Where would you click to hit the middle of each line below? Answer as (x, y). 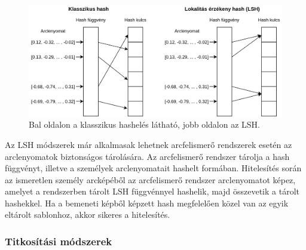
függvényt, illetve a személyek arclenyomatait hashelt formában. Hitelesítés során (153, 168)
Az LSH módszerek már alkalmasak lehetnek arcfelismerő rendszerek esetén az (149, 144)
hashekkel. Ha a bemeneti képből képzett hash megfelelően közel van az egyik (147, 203)
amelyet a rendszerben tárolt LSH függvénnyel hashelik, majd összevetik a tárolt (152, 191)
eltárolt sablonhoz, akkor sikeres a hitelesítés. (88, 214)
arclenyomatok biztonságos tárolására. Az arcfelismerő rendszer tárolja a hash (147, 156)
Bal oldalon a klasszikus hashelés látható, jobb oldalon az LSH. (144, 124)
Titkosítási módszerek (59, 241)
